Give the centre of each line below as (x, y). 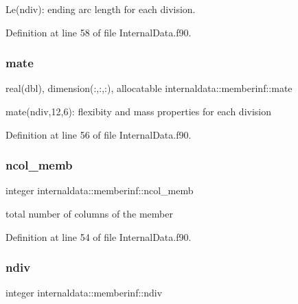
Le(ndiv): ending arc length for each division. (101, 9)
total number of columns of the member (89, 213)
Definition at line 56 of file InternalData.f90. (99, 134)
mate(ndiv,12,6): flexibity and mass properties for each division (139, 111)
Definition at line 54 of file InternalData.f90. (99, 236)
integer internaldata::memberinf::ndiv (84, 293)
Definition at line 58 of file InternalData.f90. (99, 32)
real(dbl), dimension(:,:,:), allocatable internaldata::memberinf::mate (149, 88)
